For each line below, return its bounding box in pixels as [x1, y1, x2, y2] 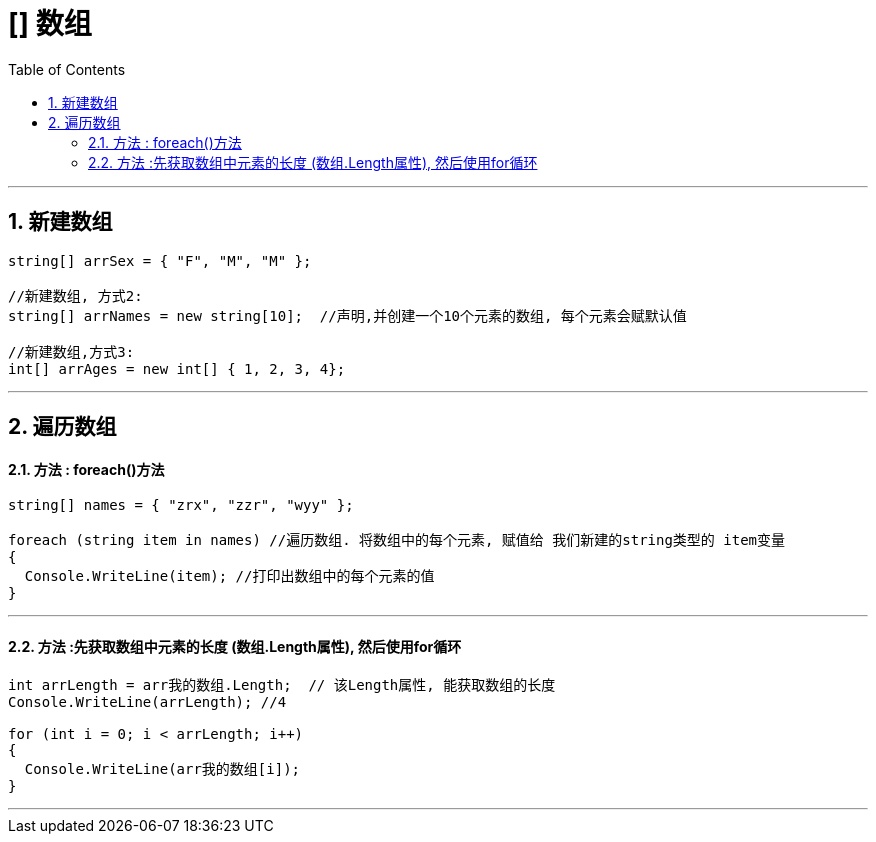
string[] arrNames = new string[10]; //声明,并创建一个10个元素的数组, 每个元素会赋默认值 [8, 307, 687, 324]
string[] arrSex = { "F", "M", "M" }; [8, 252, 312, 269]
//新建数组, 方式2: [8, 287, 143, 304]
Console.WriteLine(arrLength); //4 [8, 694, 287, 711]
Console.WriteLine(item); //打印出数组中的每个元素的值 [24, 568, 435, 585]
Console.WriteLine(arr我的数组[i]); [24, 761, 301, 778]
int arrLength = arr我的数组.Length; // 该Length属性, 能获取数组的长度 [8, 677, 556, 694]
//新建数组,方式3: [8, 343, 135, 360]
